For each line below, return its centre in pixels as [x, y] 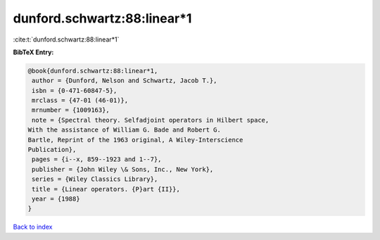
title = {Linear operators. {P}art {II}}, [106, 189]
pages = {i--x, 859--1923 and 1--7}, [97, 159]
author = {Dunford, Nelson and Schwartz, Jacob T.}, [125, 81]
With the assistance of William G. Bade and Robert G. [124, 130]
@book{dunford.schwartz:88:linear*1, [93, 71]
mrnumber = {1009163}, [71, 110]
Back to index [33, 227]
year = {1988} [56, 199]
